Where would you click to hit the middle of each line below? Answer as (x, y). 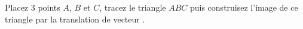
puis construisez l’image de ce (244, 7)
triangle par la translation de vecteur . (75, 19)
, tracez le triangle (133, 7)
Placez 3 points (33, 7)
